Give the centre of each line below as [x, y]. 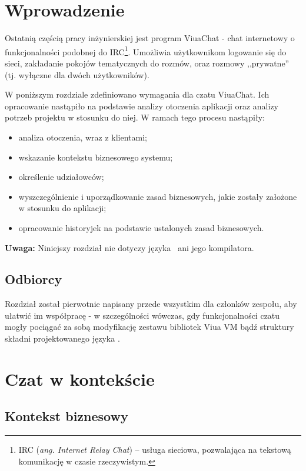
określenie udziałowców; [61, 177]
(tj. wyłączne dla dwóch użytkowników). [77, 74]
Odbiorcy [34, 279]
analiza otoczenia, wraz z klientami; [83, 137]
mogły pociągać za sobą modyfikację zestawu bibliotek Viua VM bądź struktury [149, 327]
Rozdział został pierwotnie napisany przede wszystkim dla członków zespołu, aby [151, 304]
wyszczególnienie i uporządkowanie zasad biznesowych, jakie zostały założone [158, 196]
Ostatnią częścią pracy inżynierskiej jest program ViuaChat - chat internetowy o [150, 38]
